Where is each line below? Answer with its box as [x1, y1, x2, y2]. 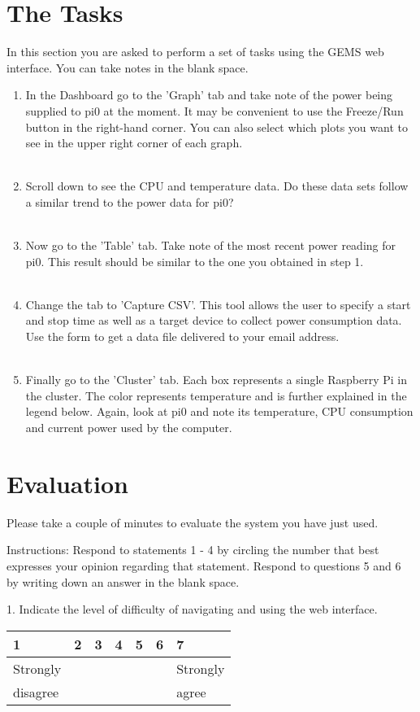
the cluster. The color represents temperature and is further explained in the [25, 387, 407, 404]
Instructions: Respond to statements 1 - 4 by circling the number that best [6, 541, 379, 558]
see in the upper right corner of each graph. [25, 134, 243, 151]
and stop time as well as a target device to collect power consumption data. [25, 312, 402, 329]
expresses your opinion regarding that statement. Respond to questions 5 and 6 [6, 557, 401, 574]
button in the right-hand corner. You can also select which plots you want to [25, 118, 408, 135]
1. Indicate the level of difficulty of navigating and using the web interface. [6, 601, 378, 618]
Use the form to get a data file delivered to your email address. [25, 328, 340, 345]
